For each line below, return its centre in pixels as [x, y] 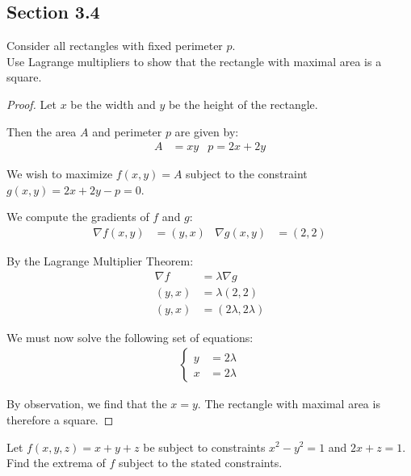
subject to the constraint [247, 174]
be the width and [113, 104]
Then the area [42, 131]
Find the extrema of [56, 463]
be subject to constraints [204, 447]
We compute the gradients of [78, 217]
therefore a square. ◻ [60, 419]
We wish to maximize [60, 174]
